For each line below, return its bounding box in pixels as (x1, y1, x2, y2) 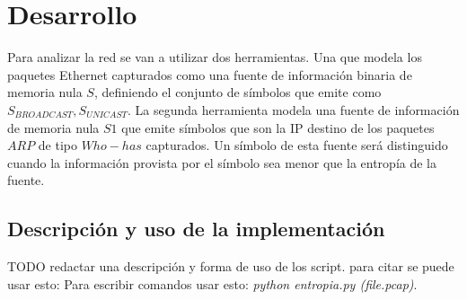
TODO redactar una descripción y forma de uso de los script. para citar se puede (7, 257, 454, 276)
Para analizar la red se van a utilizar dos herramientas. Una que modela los (7, 48, 422, 66)
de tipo (38, 136, 77, 154)
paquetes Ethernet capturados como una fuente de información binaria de (7, 65, 412, 84)
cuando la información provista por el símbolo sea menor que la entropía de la (7, 153, 436, 172)
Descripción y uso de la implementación (7, 215, 385, 243)
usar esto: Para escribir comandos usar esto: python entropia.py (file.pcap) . (7, 274, 418, 293)
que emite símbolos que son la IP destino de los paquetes (121, 118, 435, 137)
